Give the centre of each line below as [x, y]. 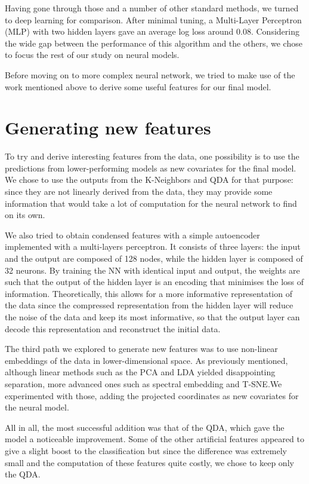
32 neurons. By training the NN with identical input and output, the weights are [152, 270]
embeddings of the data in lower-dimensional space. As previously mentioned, [146, 360]
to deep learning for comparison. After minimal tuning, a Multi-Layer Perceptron [153, 19]
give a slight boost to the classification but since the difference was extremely [146, 450]
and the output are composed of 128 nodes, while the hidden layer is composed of [154, 258]
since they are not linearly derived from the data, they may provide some [139, 192]
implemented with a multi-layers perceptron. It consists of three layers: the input [153, 246]
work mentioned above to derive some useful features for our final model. [138, 86]
